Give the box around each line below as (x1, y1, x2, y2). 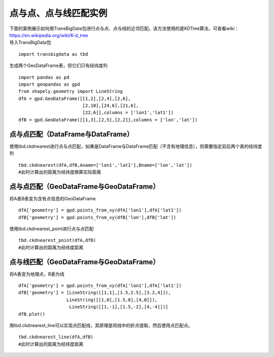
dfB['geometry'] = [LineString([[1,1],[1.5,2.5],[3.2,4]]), (18, 290, 171, 296)
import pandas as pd (18, 74, 70, 80)
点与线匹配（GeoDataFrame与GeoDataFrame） (9, 258, 160, 266)
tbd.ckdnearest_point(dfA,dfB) (18, 237, 96, 243)
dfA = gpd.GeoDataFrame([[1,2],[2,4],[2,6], (18, 95, 131, 101)
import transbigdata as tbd (18, 51, 88, 57)
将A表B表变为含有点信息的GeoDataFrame (9, 195, 96, 201)
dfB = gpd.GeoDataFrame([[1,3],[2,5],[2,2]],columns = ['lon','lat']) (18, 117, 198, 123)
